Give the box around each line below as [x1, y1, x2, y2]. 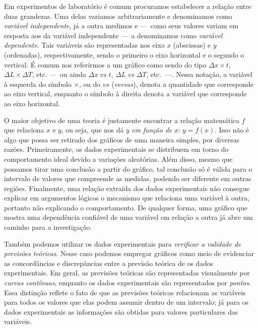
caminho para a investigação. [4, 222, 92, 232]
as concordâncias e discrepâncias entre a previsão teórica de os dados [4, 258, 213, 268]
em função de [131, 125, 172, 135]
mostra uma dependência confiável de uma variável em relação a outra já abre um [4, 212, 253, 222]
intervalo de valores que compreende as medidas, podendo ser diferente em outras [4, 173, 252, 184]
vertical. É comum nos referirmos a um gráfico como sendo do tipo [4, 59, 206, 69]
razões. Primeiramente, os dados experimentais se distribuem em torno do [4, 144, 229, 154]
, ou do [79, 78, 101, 89]
